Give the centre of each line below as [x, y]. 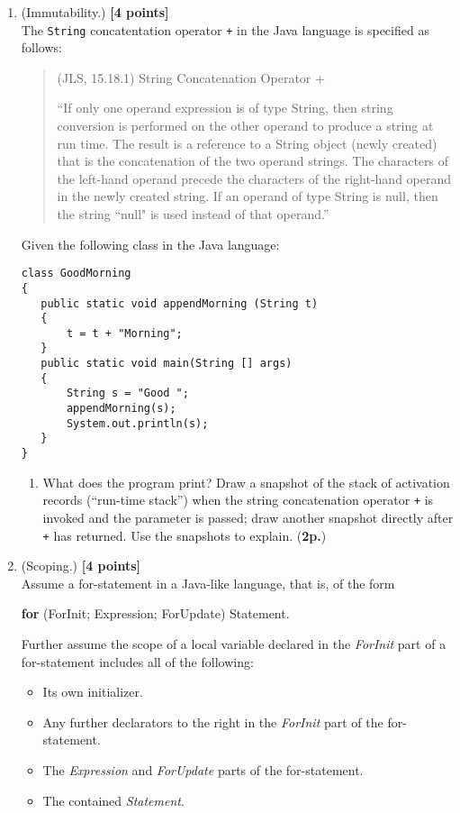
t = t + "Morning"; [124, 333]
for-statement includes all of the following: [137, 661]
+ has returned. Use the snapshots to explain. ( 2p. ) [185, 535]
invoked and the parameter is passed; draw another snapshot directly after [248, 517]
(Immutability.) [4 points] [95, 12]
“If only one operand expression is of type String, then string [225, 108]
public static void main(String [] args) [167, 364]
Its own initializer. [93, 692]
